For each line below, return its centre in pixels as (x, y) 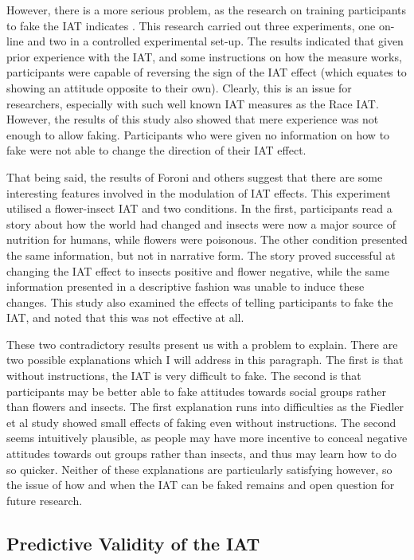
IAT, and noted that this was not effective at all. (125, 317)
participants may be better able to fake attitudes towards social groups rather (197, 391)
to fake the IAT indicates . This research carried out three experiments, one (191, 25)
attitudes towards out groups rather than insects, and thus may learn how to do (201, 454)
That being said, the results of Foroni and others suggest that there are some (195, 176)
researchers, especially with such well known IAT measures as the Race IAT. (193, 103)
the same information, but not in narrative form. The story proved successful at (201, 255)
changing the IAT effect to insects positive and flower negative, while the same (198, 270)
